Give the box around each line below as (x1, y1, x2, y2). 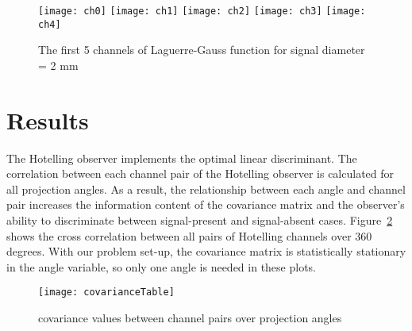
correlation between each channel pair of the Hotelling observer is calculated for (6, 165, 395, 182)
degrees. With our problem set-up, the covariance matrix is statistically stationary (6, 243, 406, 260)
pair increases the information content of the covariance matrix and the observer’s (6, 196, 405, 213)
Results (6, 103, 89, 136)
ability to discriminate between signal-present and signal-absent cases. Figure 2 (6, 212, 393, 228)
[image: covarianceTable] (38, 287, 175, 298)
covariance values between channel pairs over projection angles (38, 310, 342, 326)
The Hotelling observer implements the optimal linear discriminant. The (6, 149, 357, 166)
